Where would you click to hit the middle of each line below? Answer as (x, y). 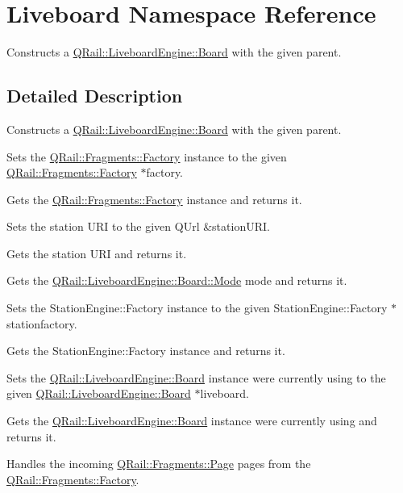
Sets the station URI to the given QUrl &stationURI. (138, 226)
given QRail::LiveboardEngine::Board (99, 393)
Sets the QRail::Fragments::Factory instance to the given (147, 156)
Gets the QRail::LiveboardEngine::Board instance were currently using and (192, 421)
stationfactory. (42, 323)
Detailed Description (95, 96)
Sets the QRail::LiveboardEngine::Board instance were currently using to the (196, 377)
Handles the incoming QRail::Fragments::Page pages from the (159, 464)
